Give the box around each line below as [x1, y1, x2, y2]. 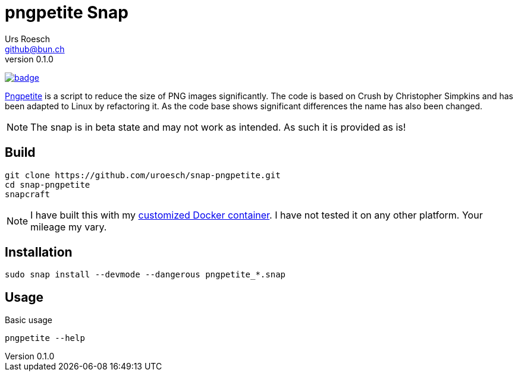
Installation [5, 245, 73, 260]
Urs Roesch [5, 33, 51, 44]
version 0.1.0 [5, 53, 54, 64]
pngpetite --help [5, 333, 85, 343]
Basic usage [5, 315, 53, 326]
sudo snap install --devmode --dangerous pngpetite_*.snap [5, 270, 286, 280]
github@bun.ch [5, 43, 65, 54]
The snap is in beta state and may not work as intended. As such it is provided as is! [30, 121, 406, 133]
